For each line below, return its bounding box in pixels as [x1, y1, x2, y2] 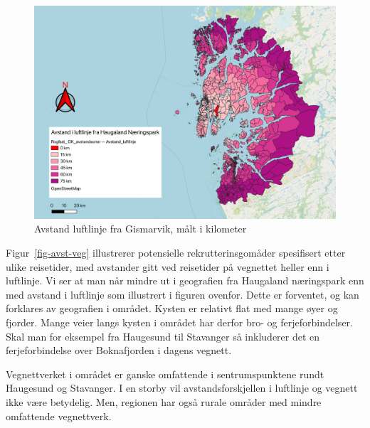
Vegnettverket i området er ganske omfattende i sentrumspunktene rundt [6, 366, 324, 381]
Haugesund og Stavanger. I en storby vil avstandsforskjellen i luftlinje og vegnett [6, 380, 358, 395]
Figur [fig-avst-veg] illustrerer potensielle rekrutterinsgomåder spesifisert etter [6, 245, 346, 260]
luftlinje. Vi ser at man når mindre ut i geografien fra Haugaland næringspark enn [6, 273, 364, 288]
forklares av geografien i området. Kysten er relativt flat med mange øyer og [6, 301, 338, 316]
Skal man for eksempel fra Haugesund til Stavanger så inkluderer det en [6, 328, 320, 343]
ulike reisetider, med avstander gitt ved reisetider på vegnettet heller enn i [6, 259, 329, 274]
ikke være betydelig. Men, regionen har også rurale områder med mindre [6, 394, 322, 409]
